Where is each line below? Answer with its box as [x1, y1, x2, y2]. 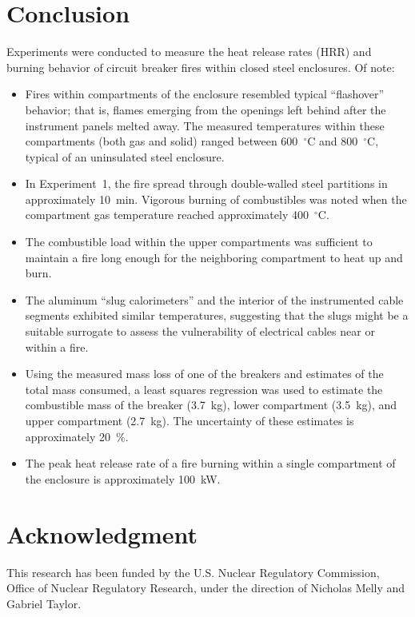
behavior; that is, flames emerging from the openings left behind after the [25, 101, 386, 117]
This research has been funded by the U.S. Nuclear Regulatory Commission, [6, 563, 380, 580]
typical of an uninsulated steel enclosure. [25, 148, 225, 165]
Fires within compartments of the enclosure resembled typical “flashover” [25, 86, 385, 102]
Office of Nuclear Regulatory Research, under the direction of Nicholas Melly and [6, 579, 405, 596]
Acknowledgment [6, 517, 198, 550]
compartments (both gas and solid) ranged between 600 [25, 133, 298, 149]
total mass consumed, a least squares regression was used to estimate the [25, 380, 383, 397]
